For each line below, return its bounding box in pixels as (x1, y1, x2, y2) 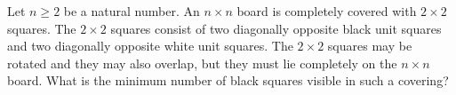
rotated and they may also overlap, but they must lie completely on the (7, 53, 397, 72)
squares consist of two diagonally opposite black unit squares (110, 19, 442, 37)
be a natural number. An (63, 2, 200, 20)
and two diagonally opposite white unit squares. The (7, 36, 293, 55)
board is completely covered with (236, 2, 417, 20)
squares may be (327, 36, 412, 55)
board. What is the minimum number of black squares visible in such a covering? (7, 71, 449, 90)
